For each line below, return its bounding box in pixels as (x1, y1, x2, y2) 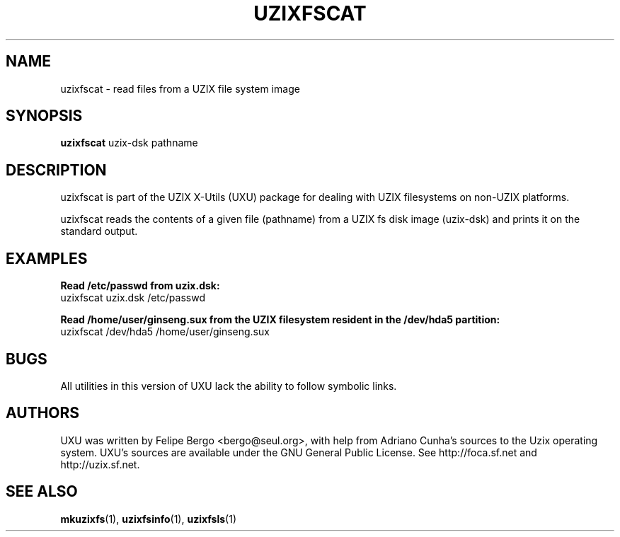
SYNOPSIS (6, 107, 83, 125)
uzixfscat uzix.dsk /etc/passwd (60, 291, 205, 304)
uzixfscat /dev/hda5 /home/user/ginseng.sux (60, 325, 270, 338)
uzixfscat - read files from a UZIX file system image (60, 82, 300, 95)
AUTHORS (6, 404, 80, 422)
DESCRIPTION (6, 161, 107, 179)
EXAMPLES (6, 249, 88, 267)
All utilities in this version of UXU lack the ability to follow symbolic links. (60, 379, 397, 392)
